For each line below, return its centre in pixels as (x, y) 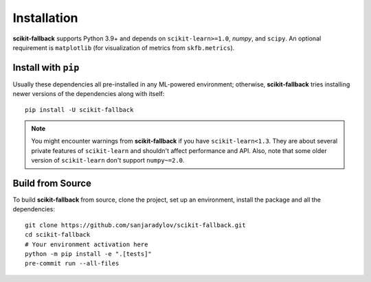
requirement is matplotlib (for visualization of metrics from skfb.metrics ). (124, 47)
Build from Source (52, 183)
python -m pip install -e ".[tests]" (89, 254)
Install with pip (46, 68)
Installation (45, 18)
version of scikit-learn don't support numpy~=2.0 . (108, 161)
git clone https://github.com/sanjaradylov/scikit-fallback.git (136, 225)
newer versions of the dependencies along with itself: (89, 94)
